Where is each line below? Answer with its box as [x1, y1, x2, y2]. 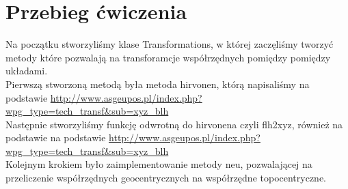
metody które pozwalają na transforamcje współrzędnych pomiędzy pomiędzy [5, 50, 331, 64]
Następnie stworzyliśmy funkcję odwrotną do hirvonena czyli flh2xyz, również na [5, 117, 343, 131]
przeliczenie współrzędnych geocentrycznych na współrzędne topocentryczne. [5, 171, 326, 185]
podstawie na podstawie [5, 130, 106, 145]
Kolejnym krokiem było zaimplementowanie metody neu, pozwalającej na [5, 157, 312, 171]
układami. [5, 63, 48, 78]
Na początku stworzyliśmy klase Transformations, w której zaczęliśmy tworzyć [5, 37, 334, 51]
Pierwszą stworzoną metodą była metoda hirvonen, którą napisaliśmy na [5, 76, 310, 91]
